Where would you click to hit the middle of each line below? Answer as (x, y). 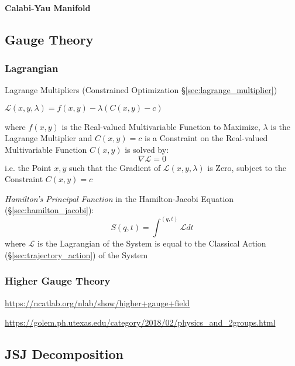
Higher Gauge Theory (58, 281)
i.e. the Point (28, 167)
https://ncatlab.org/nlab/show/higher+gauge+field (97, 302)
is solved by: (147, 149)
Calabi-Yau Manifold (48, 7)
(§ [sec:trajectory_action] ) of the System (76, 254)
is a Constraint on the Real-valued (206, 138)
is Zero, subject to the (247, 167)
